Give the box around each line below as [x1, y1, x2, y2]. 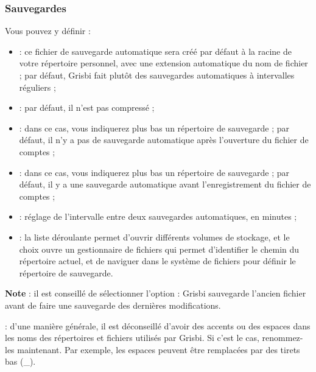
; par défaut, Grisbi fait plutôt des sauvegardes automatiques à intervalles [19, 69, 295, 81]
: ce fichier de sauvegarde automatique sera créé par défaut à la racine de [19, 44, 292, 57]
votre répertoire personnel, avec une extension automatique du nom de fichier [19, 57, 308, 69]
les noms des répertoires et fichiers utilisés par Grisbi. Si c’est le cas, [5, 331, 259, 344]
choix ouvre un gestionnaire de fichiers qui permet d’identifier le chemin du [19, 242, 300, 255]
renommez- [262, 331, 303, 344]
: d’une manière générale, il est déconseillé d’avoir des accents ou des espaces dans [5, 319, 311, 332]
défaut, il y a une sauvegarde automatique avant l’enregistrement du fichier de [19, 178, 311, 191]
